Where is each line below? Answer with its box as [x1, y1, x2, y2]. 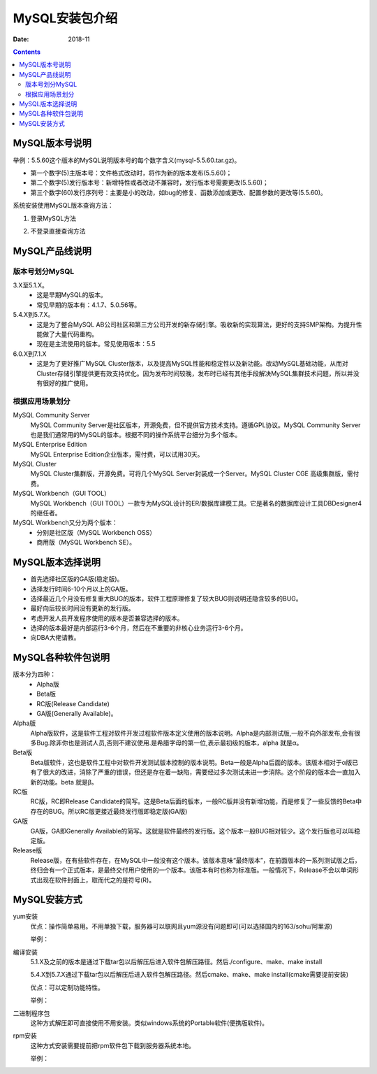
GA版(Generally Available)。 [36, 709, 117, 717]
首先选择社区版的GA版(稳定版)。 [30, 575, 124, 583]
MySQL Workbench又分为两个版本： [13, 518, 119, 527]
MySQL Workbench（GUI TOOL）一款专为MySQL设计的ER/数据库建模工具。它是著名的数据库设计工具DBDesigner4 [30, 499, 362, 507]
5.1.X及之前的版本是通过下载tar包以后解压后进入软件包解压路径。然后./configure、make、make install [30, 958, 323, 966]
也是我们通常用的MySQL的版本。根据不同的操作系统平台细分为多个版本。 [30, 430, 242, 438]
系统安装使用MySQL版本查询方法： [13, 201, 114, 210]
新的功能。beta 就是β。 [30, 778, 98, 786]
